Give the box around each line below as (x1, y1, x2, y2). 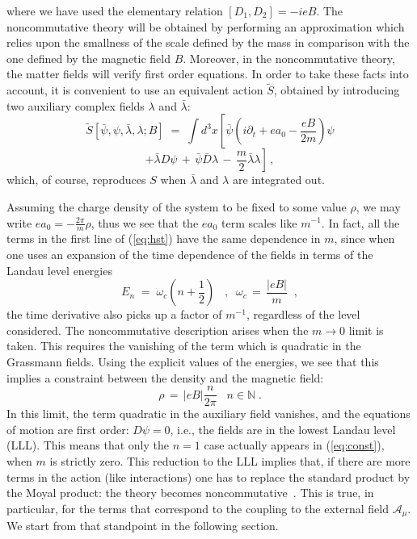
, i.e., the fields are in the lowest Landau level (170, 420, 396, 437)
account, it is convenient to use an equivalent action (6, 81, 263, 98)
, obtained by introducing (273, 81, 400, 98)
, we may (356, 198, 401, 215)
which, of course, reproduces (6, 171, 146, 188)
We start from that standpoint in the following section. (6, 517, 279, 534)
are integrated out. (232, 171, 325, 188)
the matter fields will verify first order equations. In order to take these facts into (6, 65, 409, 82)
